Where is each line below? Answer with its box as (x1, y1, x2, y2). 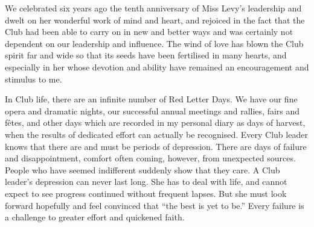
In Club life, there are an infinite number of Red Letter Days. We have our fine (5, 93, 298, 105)
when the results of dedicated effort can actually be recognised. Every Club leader (5, 128, 308, 140)
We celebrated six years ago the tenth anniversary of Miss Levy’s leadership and (5, 2, 302, 14)
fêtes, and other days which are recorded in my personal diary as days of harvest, (5, 116, 306, 129)
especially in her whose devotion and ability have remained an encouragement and (5, 60, 309, 73)
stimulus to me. (5, 72, 62, 85)
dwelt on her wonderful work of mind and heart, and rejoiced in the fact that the (5, 13, 305, 26)
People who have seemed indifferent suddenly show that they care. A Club (5, 163, 280, 176)
